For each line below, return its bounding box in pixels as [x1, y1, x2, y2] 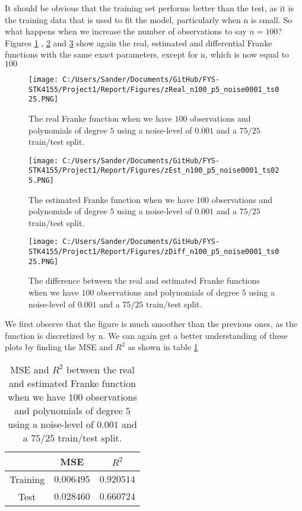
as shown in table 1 [128, 341, 198, 353]
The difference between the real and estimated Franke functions [28, 274, 260, 287]
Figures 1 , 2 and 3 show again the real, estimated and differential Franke [5, 36, 272, 49]
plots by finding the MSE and [5, 341, 113, 353]
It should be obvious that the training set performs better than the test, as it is [5, 2, 294, 14]
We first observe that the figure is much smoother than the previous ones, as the [5, 318, 298, 330]
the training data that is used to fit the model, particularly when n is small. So [5, 13, 293, 26]
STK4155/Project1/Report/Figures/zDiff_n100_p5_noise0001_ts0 [28, 247, 279, 256]
